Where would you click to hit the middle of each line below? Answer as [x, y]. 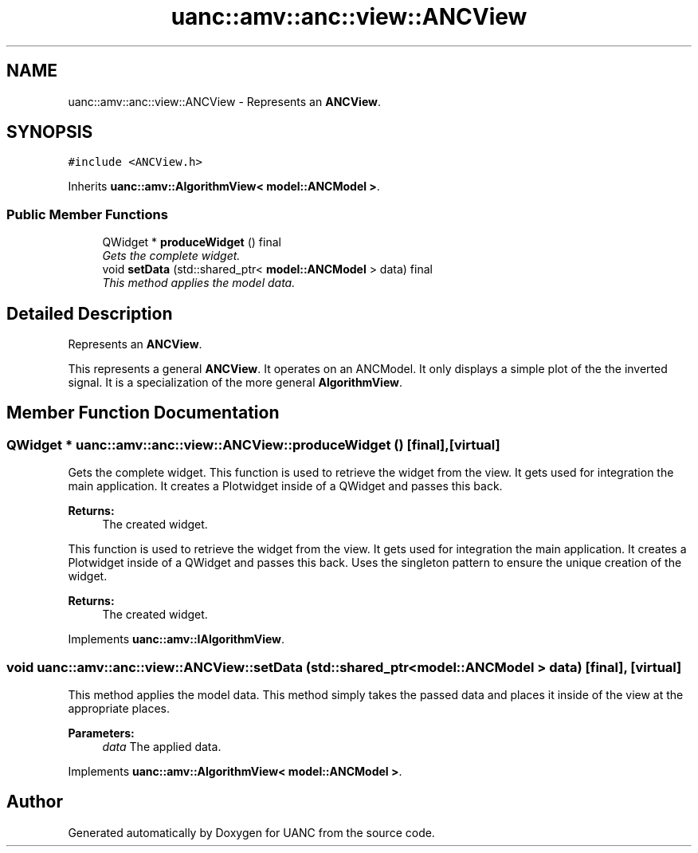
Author [35, 802]
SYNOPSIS [50, 132]
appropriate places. [119, 708]
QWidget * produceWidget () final [192, 242]
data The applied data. [162, 747]
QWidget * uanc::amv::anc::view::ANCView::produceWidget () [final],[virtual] [253, 444]
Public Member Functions [87, 214]
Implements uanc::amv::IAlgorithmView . [176, 639]
